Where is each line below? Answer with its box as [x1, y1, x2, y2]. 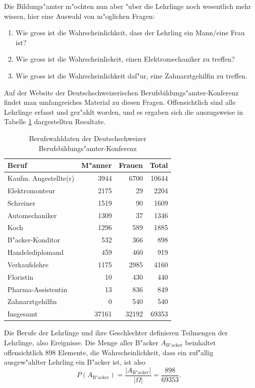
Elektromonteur [7, 185, 55, 195]
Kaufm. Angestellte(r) [7, 172, 74, 183]
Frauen [119, 160, 143, 170]
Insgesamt [7, 309, 38, 319]
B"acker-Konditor [7, 234, 61, 245]
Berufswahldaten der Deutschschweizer [29, 133, 146, 143]
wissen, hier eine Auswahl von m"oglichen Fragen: [4, 10, 155, 21]
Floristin [7, 271, 34, 282]
